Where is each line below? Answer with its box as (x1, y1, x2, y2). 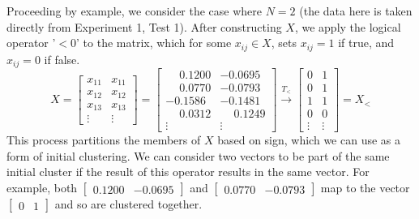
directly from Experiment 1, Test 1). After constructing (6, 18, 282, 35)
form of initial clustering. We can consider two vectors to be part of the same (6, 147, 390, 164)
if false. (44, 50, 80, 67)
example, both (6, 179, 78, 196)
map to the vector (320, 179, 410, 196)
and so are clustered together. (54, 195, 203, 213)
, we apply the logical (294, 18, 401, 35)
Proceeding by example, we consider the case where (6, 2, 263, 19)
